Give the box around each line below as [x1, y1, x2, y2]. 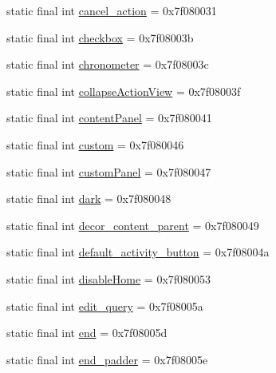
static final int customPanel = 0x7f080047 [6, 163, 211, 180]
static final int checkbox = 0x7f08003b [6, 29, 194, 46]
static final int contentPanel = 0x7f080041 [6, 109, 212, 126]
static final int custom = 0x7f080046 [6, 136, 184, 153]
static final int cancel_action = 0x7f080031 [6, 2, 217, 18]
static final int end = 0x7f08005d [6, 324, 168, 341]
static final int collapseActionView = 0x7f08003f [6, 82, 241, 99]
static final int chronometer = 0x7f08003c [6, 56, 209, 73]
